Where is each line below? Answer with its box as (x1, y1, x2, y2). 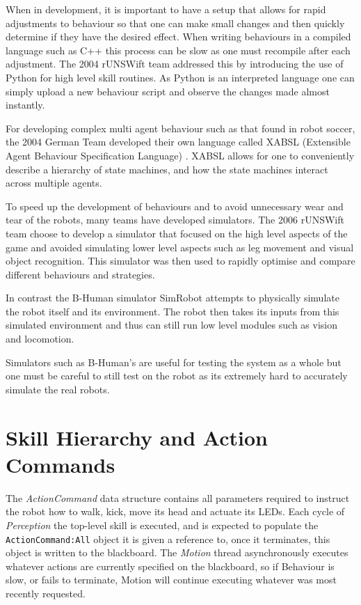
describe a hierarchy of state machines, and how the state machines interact (6, 162, 328, 176)
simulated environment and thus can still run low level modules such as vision (6, 317, 337, 332)
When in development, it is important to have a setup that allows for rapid (6, 2, 326, 16)
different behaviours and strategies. (6, 267, 155, 281)
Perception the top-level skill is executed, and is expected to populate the (6, 517, 319, 532)
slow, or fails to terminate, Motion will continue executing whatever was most (6, 572, 337, 587)
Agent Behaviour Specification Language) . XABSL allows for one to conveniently (6, 148, 355, 162)
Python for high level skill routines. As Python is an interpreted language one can (6, 70, 355, 84)
